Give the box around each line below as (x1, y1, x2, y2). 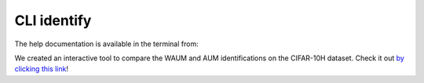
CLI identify (14, 12, 92, 29)
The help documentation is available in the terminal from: (14, 39, 199, 49)
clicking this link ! (14, 64, 68, 74)
